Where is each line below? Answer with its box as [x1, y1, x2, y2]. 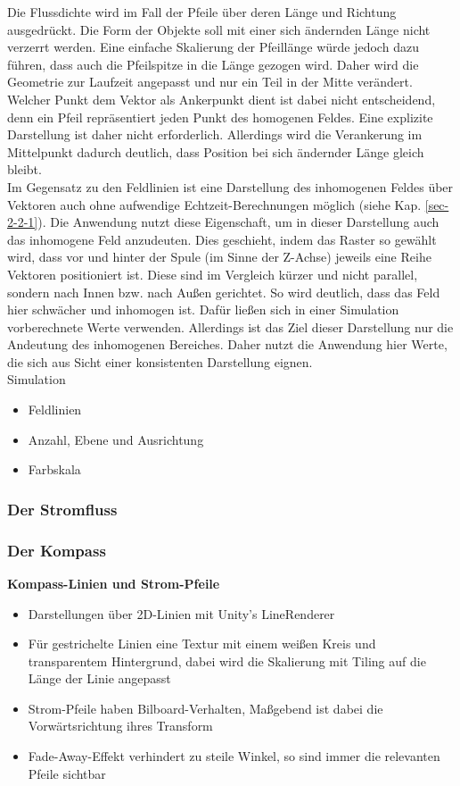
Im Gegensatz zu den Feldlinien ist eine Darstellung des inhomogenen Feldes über [7, 177, 454, 196]
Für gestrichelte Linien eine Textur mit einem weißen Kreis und [28, 634, 376, 653]
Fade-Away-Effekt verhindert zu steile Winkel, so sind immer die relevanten [28, 747, 440, 765]
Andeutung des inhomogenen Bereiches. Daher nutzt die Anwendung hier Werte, [7, 335, 448, 354]
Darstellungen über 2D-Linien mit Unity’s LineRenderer [28, 604, 335, 623]
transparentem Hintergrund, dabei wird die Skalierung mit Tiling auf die [28, 651, 426, 670]
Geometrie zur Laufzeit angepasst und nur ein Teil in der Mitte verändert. [7, 72, 413, 91]
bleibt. [7, 160, 42, 179]
